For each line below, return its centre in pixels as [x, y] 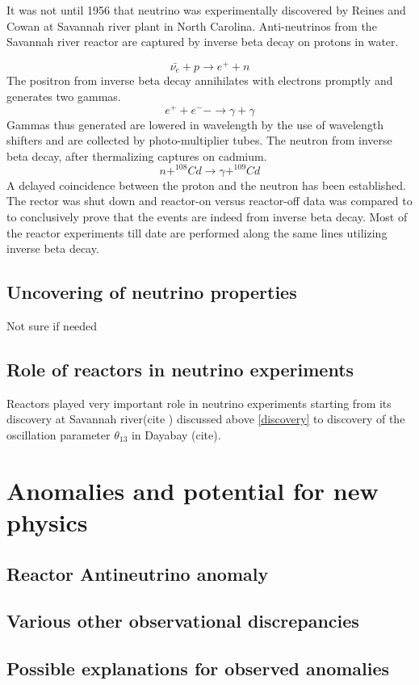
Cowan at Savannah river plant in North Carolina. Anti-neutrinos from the [192, 25]
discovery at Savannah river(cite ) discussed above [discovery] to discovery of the [206, 419]
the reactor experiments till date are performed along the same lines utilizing [197, 232]
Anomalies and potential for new [193, 490]
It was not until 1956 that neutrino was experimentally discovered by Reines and [206, 10]
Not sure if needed [52, 326]
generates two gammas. [64, 96]
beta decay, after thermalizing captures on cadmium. [137, 155]
